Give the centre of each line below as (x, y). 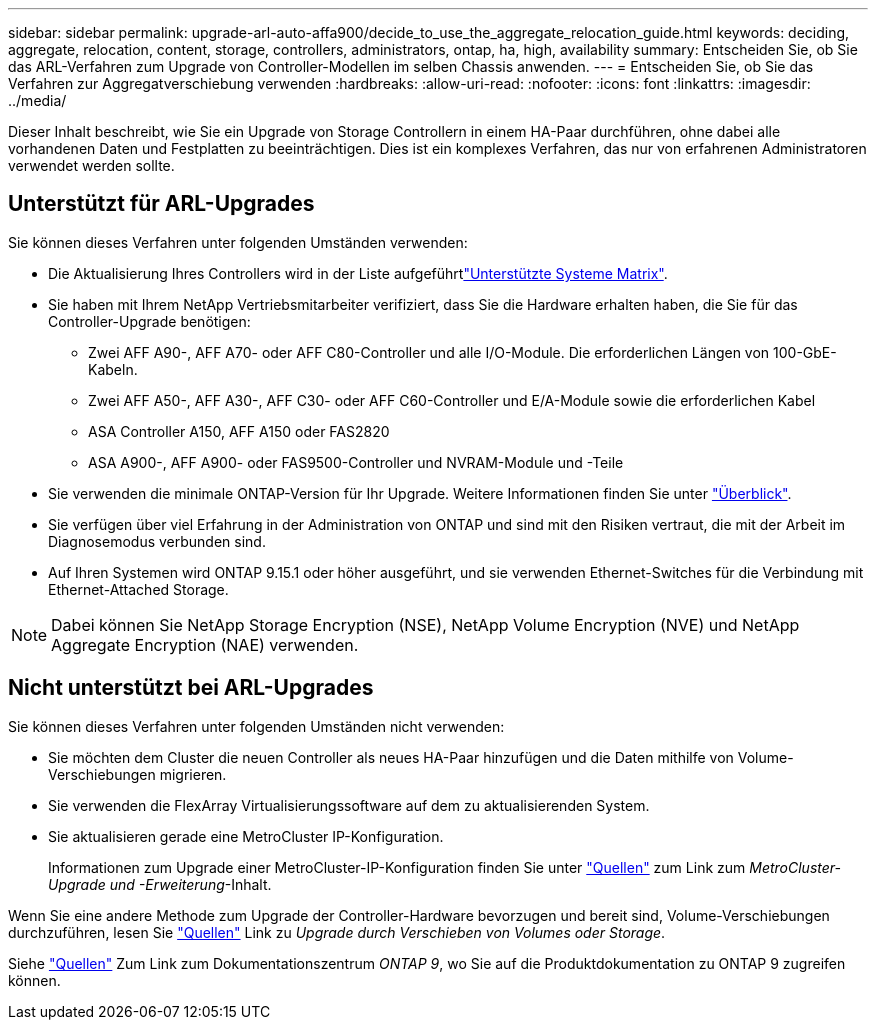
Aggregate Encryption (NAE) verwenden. (205, 644)
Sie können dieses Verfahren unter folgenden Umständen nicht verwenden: (256, 726)
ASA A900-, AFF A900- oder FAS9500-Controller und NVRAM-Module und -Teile (356, 462)
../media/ (37, 100)
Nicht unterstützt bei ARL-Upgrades (191, 688)
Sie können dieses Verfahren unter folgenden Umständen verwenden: (238, 242)
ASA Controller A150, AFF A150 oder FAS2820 (239, 431)
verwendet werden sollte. (91, 165)
